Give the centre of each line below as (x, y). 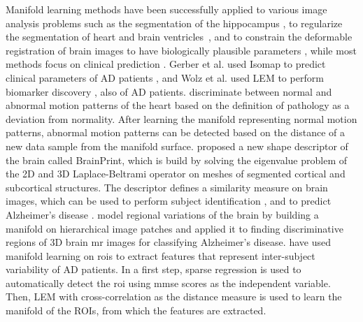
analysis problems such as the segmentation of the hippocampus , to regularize (174, 23)
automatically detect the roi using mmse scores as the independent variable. (168, 283)
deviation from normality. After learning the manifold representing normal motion (181, 118)
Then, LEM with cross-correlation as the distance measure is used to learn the (174, 297)
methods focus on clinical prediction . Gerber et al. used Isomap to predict (166, 64)
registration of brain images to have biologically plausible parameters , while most (181, 50)
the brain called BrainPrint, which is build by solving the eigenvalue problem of (177, 160)
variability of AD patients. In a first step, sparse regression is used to (154, 269)
